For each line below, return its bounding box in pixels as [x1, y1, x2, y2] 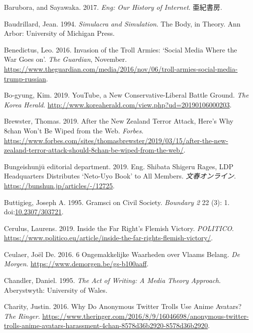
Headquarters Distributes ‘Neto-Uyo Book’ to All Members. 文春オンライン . [4, 171, 236, 181]
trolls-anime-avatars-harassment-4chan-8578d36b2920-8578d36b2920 [4, 320, 208, 331]
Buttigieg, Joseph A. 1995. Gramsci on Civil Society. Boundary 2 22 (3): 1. [4, 197, 230, 207]
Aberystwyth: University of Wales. [4, 284, 108, 295]
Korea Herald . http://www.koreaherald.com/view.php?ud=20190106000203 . [4, 99, 232, 109]
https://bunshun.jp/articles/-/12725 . [4, 180, 115, 190]
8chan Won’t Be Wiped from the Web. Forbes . [4, 125, 143, 135]
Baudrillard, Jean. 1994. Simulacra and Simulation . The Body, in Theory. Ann [4, 18, 241, 28]
